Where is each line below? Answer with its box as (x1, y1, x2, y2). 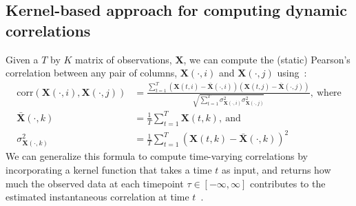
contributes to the (250, 176, 326, 190)
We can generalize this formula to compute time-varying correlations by (6, 149, 308, 163)
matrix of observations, (75, 52, 172, 66)
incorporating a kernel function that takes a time (6, 163, 212, 177)
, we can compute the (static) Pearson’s (183, 52, 350, 66)
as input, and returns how (222, 163, 331, 177)
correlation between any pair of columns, (6, 65, 178, 80)
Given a (6, 52, 39, 66)
